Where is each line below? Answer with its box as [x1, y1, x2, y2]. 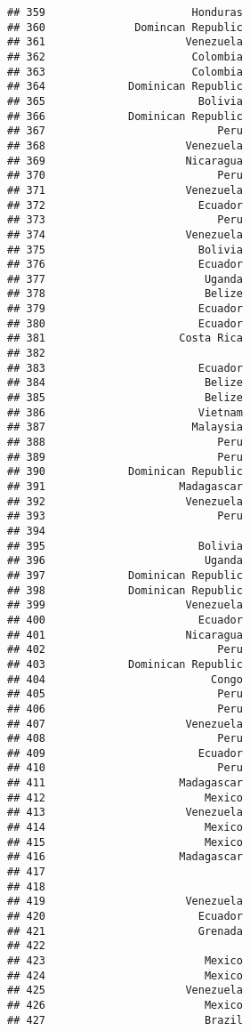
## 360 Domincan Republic [7, 20, 243, 34]
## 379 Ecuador [7, 302, 243, 316]
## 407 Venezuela [7, 717, 243, 730]
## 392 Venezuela [7, 495, 243, 508]
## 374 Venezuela [7, 228, 243, 241]
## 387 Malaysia [7, 421, 243, 434]
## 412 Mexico [7, 791, 243, 804]
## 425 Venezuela [7, 984, 243, 997]
